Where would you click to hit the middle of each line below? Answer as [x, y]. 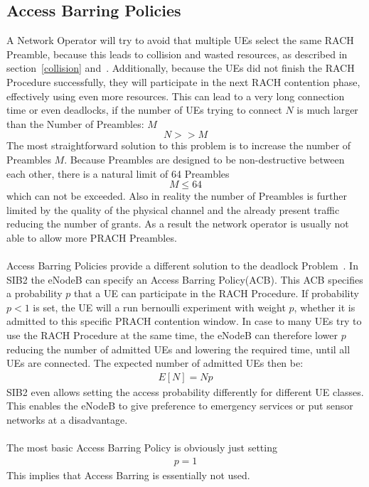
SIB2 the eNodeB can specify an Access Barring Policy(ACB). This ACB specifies [185, 279]
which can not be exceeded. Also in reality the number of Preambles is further [177, 196]
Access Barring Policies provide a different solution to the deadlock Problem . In [182, 266]
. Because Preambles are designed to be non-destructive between [204, 159]
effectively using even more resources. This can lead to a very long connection [176, 96]
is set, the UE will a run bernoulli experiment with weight [159, 307]
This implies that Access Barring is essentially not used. [128, 475]
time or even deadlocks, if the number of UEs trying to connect [144, 110]
